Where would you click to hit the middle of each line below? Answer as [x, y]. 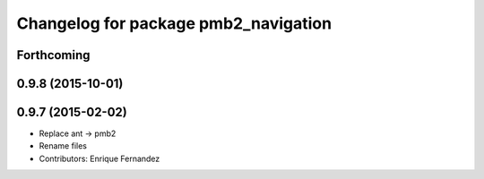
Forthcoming [53, 55]
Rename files [63, 146]
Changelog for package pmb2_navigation [174, 23]
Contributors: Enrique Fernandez [99, 158]
